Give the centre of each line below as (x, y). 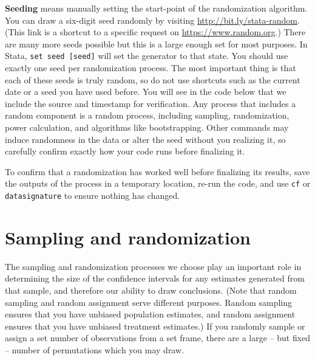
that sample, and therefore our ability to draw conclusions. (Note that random (151, 290)
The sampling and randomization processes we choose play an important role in (153, 266)
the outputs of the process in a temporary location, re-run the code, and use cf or (158, 183)
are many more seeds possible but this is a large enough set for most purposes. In (156, 43)
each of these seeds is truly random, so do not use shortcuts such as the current (153, 79)
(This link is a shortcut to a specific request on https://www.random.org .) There (155, 32)
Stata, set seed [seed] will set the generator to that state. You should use (147, 56)
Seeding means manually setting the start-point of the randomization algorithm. (156, 8)
